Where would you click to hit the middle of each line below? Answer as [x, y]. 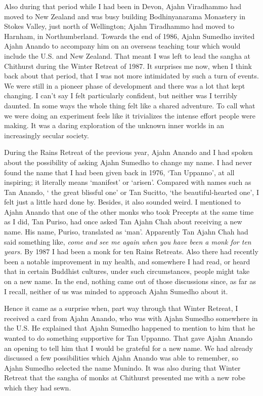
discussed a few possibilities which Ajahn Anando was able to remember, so [121, 358]
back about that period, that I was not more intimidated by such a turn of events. [131, 76]
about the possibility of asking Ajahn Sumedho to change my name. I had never [128, 162]
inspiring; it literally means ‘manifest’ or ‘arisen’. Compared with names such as [128, 182]
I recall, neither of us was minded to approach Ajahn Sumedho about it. [116, 291]
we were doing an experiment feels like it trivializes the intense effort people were [130, 115]
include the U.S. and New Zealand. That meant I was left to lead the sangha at [127, 55]
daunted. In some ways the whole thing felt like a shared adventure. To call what [130, 105]
